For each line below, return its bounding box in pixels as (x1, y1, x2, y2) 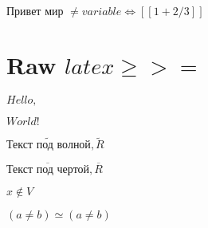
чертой (57, 163, 90, 175)
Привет (6, 6, 41, 18)
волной (57, 140, 91, 151)
